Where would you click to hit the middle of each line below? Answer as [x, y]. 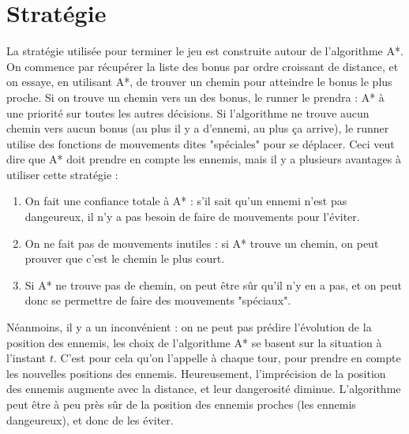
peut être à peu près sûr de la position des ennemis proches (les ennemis [181, 404]
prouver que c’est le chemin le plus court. [125, 258]
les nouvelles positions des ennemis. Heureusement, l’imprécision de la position [196, 373]
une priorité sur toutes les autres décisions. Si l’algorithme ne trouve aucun [188, 112]
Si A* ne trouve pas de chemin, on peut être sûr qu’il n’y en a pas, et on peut [213, 284]
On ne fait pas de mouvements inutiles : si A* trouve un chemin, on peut [202, 243]
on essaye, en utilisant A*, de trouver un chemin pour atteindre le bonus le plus [199, 82]
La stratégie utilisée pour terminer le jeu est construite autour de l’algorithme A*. [205, 51]
